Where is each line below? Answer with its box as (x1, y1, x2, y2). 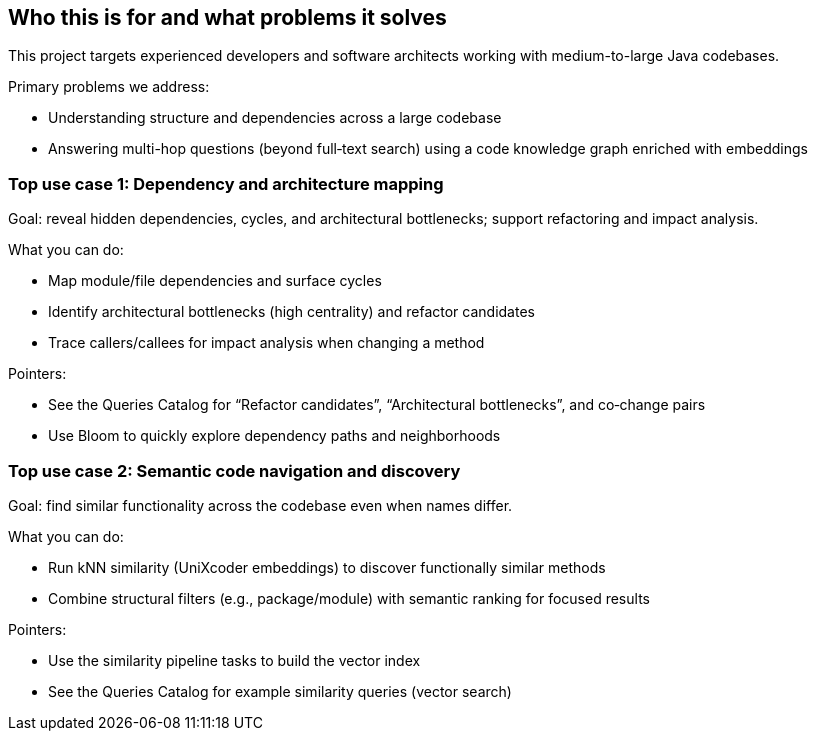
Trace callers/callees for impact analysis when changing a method (48, 334, 485, 352)
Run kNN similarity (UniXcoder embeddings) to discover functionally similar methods (48, 558, 606, 576)
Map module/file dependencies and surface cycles (48, 272, 382, 290)
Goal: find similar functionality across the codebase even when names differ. (8, 496, 513, 514)
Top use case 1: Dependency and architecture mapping (8, 173, 444, 194)
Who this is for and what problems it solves (8, 5, 447, 30)
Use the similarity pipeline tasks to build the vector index (48, 651, 421, 669)
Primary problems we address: (8, 78, 210, 96)
